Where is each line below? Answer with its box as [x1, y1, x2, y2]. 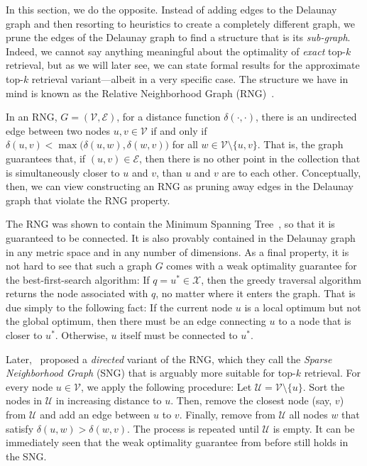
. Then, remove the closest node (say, [170, 393, 332, 408]
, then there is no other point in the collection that [139, 150, 361, 165]
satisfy [6, 421, 34, 436]
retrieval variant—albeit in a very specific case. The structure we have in [31, 71, 349, 86]
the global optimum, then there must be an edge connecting [6, 314, 266, 328]
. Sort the [302, 379, 345, 394]
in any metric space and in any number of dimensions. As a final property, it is [6, 244, 349, 259]
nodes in [6, 393, 43, 408]
